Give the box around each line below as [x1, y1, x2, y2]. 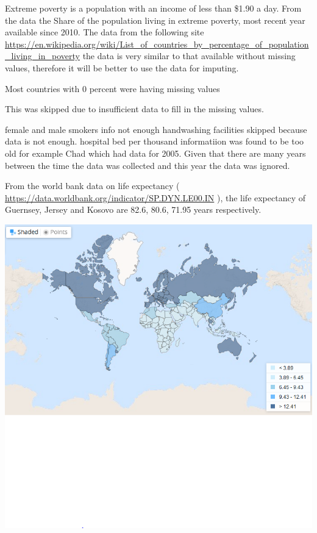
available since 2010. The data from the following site [5, 26, 204, 38]
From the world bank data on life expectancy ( [5, 179, 180, 192]
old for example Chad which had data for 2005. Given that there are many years [5, 146, 306, 159]
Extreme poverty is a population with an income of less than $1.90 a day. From [5, 2, 302, 14]
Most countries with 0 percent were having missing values [5, 82, 220, 95]
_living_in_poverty [5, 49, 80, 62]
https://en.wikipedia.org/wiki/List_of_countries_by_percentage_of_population [5, 37, 309, 50]
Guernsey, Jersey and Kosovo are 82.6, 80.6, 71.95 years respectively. [5, 203, 262, 216]
